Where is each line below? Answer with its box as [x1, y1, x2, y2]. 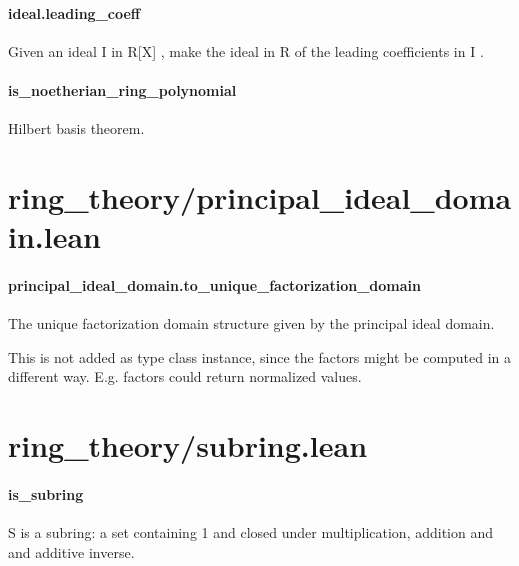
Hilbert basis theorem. [8, 118, 145, 139]
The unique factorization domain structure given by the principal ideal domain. [8, 313, 495, 334]
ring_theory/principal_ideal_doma [8, 176, 512, 217]
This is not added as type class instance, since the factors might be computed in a [8, 346, 512, 367]
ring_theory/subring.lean [8, 425, 368, 466]
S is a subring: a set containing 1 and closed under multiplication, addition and [8, 522, 494, 543]
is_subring [8, 483, 84, 504]
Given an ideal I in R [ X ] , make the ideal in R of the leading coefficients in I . [8, 40, 484, 61]
